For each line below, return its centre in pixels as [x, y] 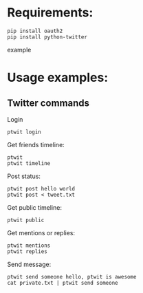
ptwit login [24, 132]
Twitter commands [48, 103]
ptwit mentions [29, 246]
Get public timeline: [34, 207]
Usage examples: [58, 78]
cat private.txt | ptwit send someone [63, 283]
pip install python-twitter [47, 37]
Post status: [24, 176]
